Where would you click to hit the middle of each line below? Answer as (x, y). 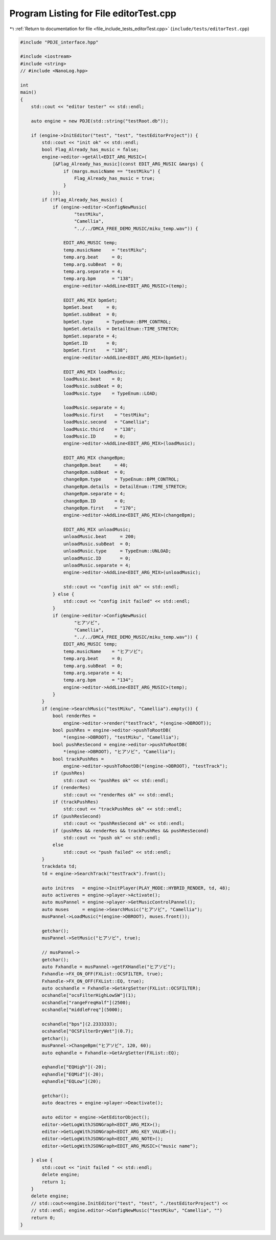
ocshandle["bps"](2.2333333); (79, 1024)
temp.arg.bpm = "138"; (98, 279)
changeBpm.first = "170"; (100, 508)
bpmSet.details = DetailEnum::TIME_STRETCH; (121, 329)
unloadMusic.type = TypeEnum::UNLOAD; (117, 551)
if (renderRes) (71, 788)
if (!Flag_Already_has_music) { (82, 200)
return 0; (43, 1217)
